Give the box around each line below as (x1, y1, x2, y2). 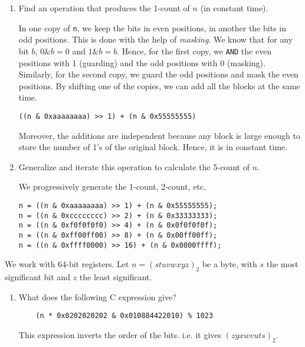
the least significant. (79, 270, 152, 283)
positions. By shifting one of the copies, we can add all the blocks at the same (18, 79, 300, 92)
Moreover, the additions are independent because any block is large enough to (18, 129, 300, 141)
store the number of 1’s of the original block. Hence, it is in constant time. (18, 141, 288, 153)
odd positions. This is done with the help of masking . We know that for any (18, 33, 293, 46)
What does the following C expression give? (18, 290, 176, 303)
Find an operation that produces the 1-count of (18, 2, 190, 14)
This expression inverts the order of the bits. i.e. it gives (18, 328, 222, 340)
